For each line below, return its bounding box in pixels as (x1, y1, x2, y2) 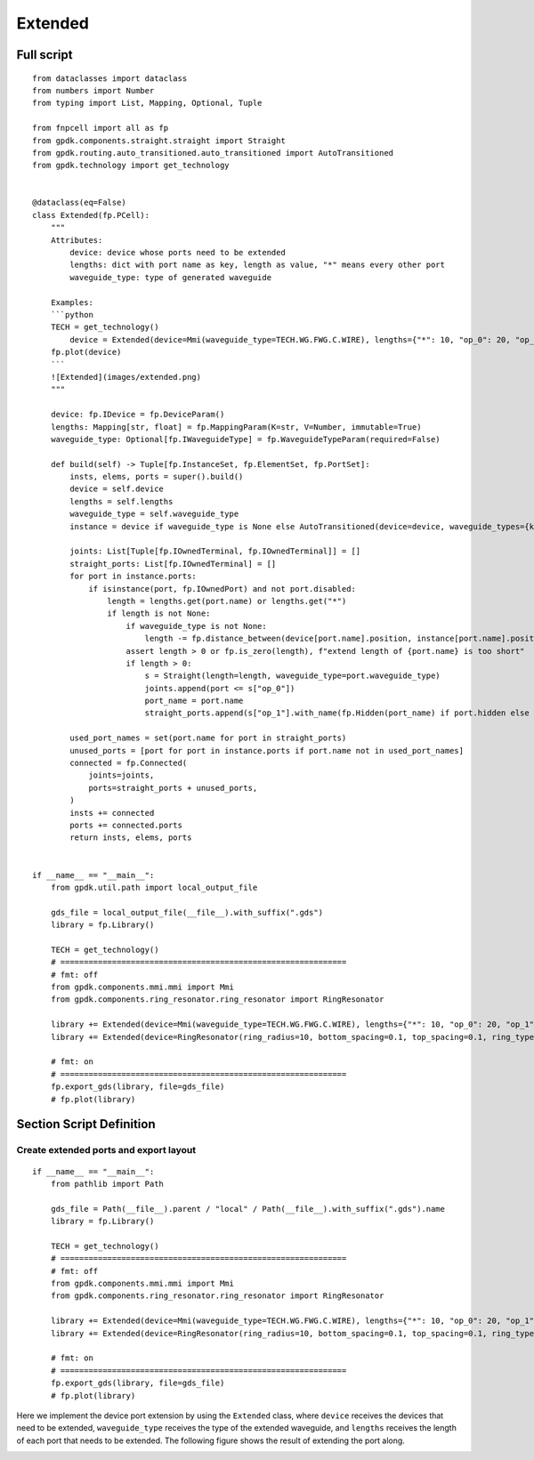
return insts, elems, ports (69, 833, 192, 843)
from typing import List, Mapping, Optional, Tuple (32, 98, 263, 109)
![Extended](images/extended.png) (50, 372, 202, 382)
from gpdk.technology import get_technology (32, 160, 231, 171)
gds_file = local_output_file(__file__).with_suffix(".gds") (50, 907, 324, 917)
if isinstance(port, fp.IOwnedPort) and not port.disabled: (88, 584, 356, 593)
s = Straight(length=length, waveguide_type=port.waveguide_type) (144, 671, 441, 681)
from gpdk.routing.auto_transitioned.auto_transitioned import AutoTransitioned (32, 148, 394, 157)
